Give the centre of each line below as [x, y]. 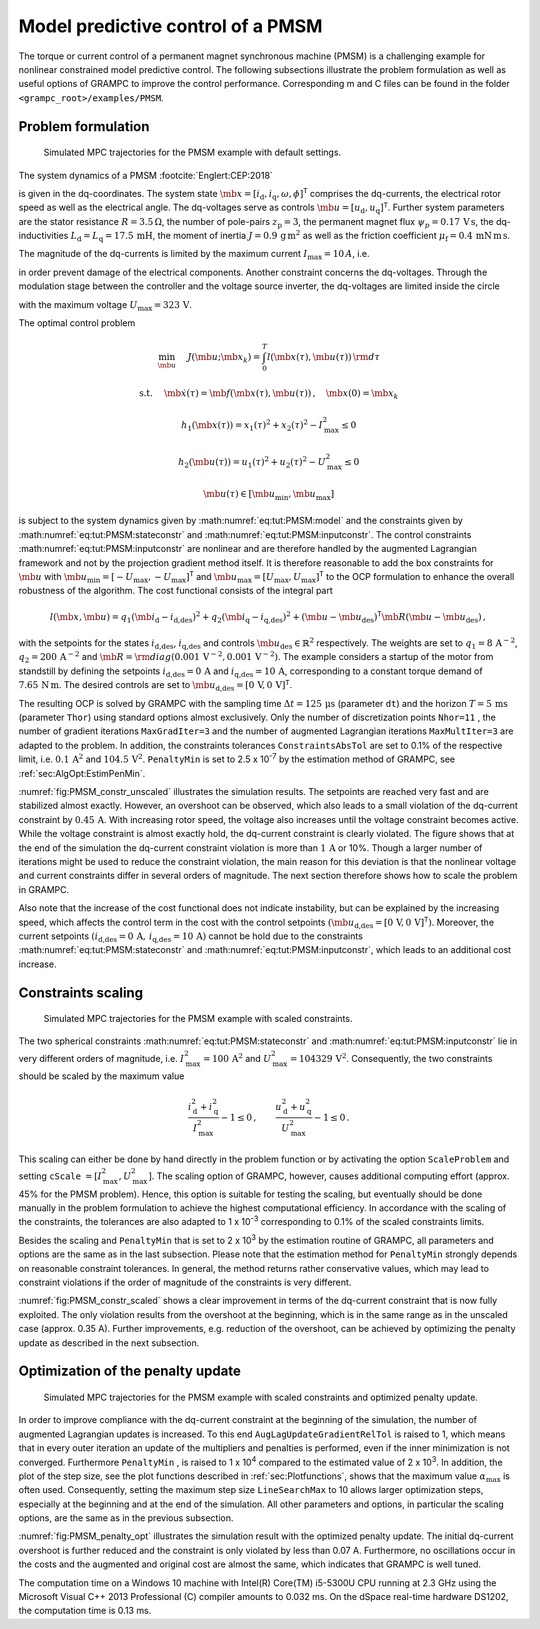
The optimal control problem [77, 323]
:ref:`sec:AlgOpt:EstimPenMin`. [82, 773]
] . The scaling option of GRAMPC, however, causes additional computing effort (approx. [329, 1176]
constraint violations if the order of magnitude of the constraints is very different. [185, 1282]
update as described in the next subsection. [109, 1342]
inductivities [43, 236]
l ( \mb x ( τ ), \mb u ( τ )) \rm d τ [323, 357]
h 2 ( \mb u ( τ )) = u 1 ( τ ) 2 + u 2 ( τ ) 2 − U [252, 462]
